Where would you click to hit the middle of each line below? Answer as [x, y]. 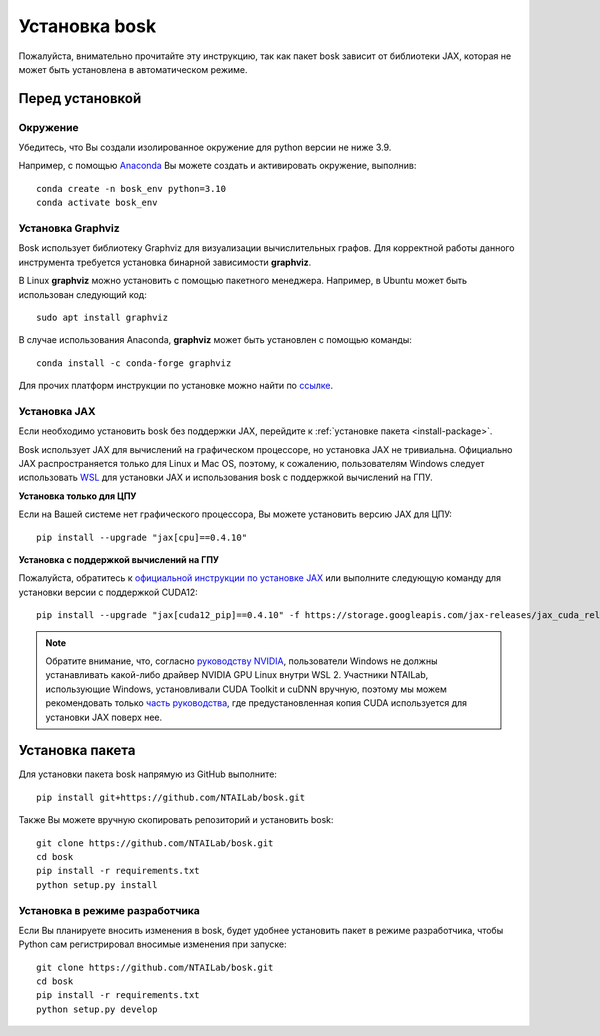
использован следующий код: [82, 294]
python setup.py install [97, 884]
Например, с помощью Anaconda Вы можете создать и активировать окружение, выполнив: [217, 166]
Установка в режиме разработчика [109, 910]
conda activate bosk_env [97, 203]
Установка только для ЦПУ [77, 496]
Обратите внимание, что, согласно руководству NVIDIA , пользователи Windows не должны [241, 661]
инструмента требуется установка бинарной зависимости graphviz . [165, 262]
